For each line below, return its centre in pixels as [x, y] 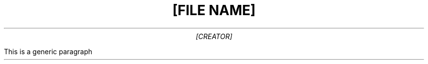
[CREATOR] [214, 36]
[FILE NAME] [214, 10]
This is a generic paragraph [48, 51]
